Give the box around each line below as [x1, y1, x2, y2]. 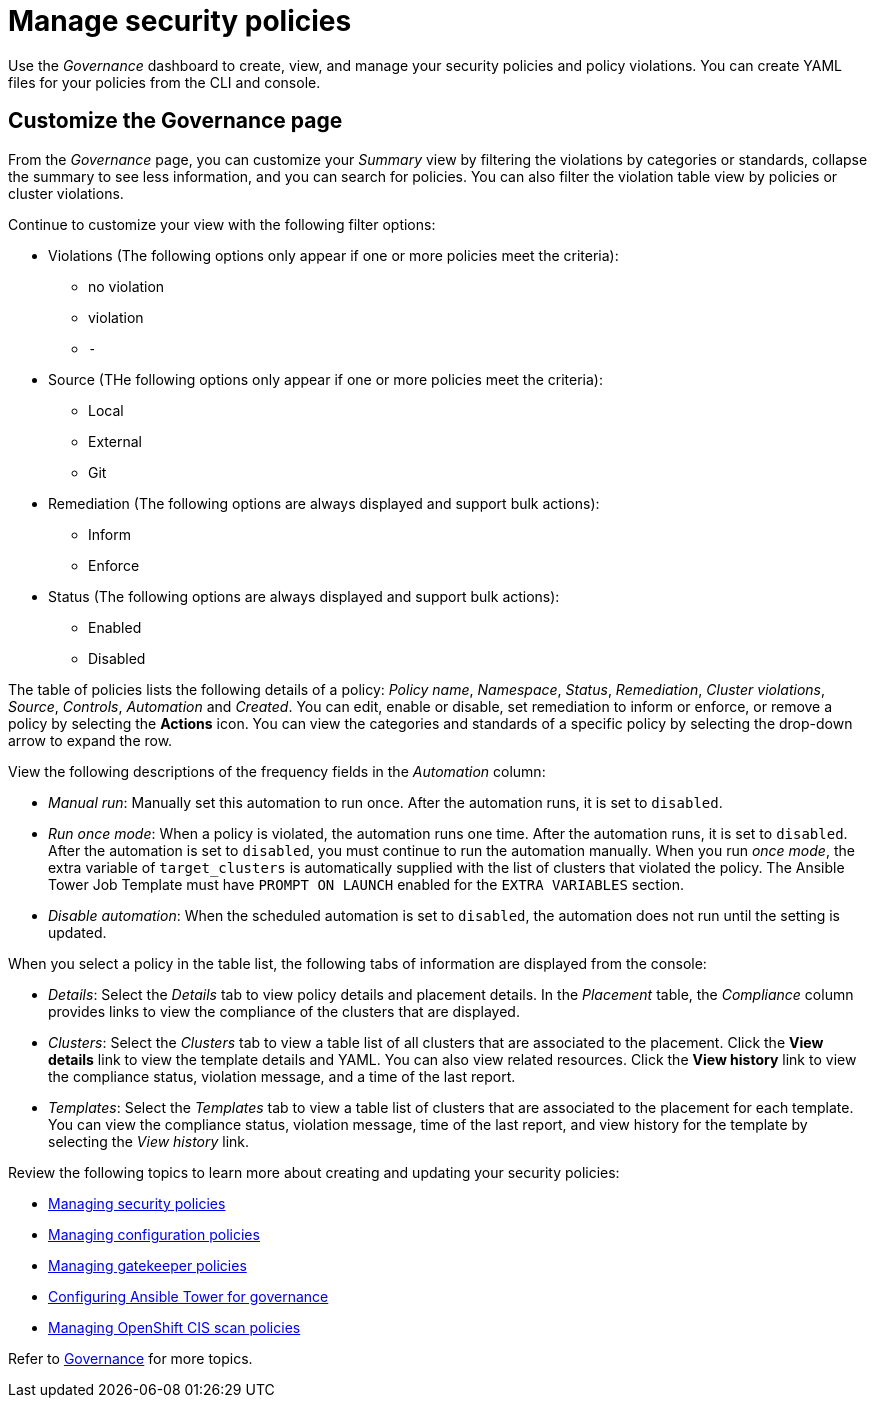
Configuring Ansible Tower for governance [48, 1287, 329, 1305]
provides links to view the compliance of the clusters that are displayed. [48, 1002, 520, 1020]
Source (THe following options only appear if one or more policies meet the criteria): [48, 370, 603, 388]
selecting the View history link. [48, 1132, 250, 1150]
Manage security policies [8, 4, 352, 38]
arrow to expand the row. [8, 731, 173, 749]
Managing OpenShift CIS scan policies [48, 1318, 301, 1336]
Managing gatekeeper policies [48, 1256, 247, 1274]
